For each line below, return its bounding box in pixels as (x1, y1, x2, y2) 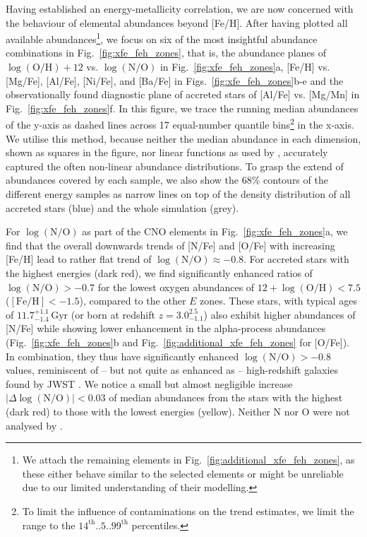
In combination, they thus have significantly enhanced (6, 348, 239, 363)
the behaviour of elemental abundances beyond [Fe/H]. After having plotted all (6, 15, 348, 30)
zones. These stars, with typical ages (200, 293, 357, 308)
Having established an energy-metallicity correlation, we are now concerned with (6, 1, 354, 16)
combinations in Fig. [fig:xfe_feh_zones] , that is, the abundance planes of (6, 45, 327, 60)
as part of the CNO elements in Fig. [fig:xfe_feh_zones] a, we (82, 224, 348, 239)
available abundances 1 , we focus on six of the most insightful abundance (6, 30, 318, 46)
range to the (22, 517, 76, 532)
